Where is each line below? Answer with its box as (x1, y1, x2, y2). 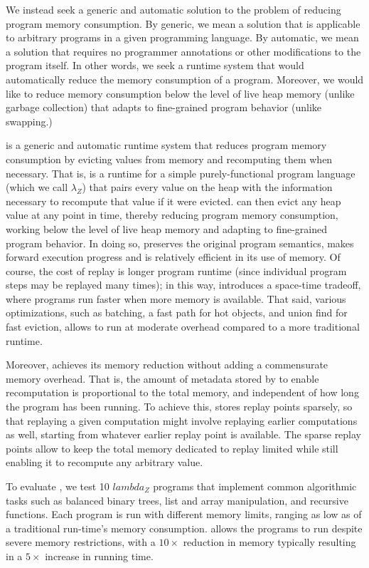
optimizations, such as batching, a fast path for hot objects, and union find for (6, 305, 348, 320)
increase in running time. (45, 548, 154, 563)
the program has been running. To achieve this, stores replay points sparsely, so (6, 399, 353, 414)
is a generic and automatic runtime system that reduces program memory (6, 138, 327, 153)
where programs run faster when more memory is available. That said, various (6, 291, 346, 306)
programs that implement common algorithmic (153, 479, 357, 493)
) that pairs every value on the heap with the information (82, 180, 333, 195)
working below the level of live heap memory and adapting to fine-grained (6, 221, 328, 236)
